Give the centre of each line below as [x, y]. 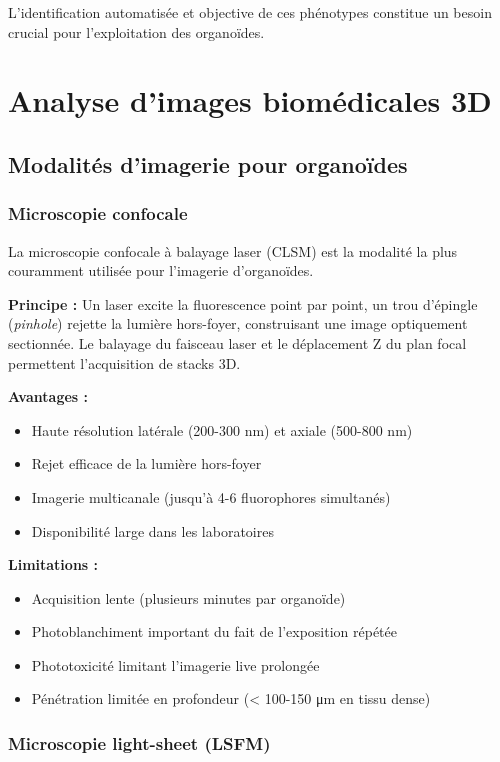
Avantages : [48, 396]
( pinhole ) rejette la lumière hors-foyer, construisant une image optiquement [238, 323]
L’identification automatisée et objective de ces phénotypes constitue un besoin [250, 12]
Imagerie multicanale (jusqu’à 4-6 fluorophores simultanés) [211, 496]
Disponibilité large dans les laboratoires [152, 530]
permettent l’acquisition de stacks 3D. [124, 362]
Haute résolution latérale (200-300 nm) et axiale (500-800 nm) [222, 429]
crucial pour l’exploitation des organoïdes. [136, 31]
